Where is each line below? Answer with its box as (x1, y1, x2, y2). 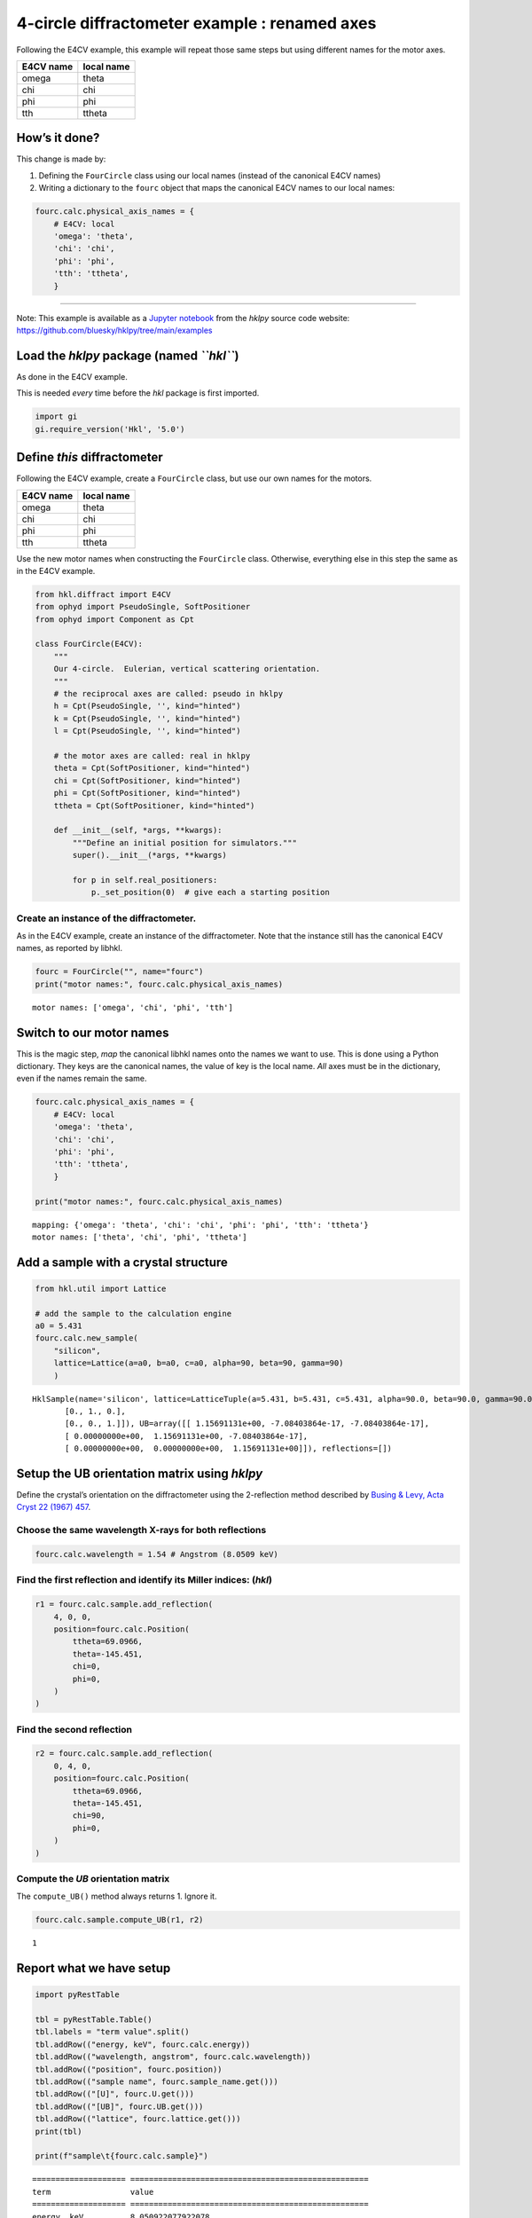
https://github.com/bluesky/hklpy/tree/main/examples (16, 325, 213, 335)
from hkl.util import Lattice (35, 1283, 167, 1294)
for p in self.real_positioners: (72, 875, 218, 885)
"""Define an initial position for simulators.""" (72, 838, 297, 847)
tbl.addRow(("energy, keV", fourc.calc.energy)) (35, 2039, 251, 2049)
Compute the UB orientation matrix (16, 1872, 170, 1884)
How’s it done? (16, 130, 100, 146)
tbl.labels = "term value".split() (35, 2027, 190, 2037)
